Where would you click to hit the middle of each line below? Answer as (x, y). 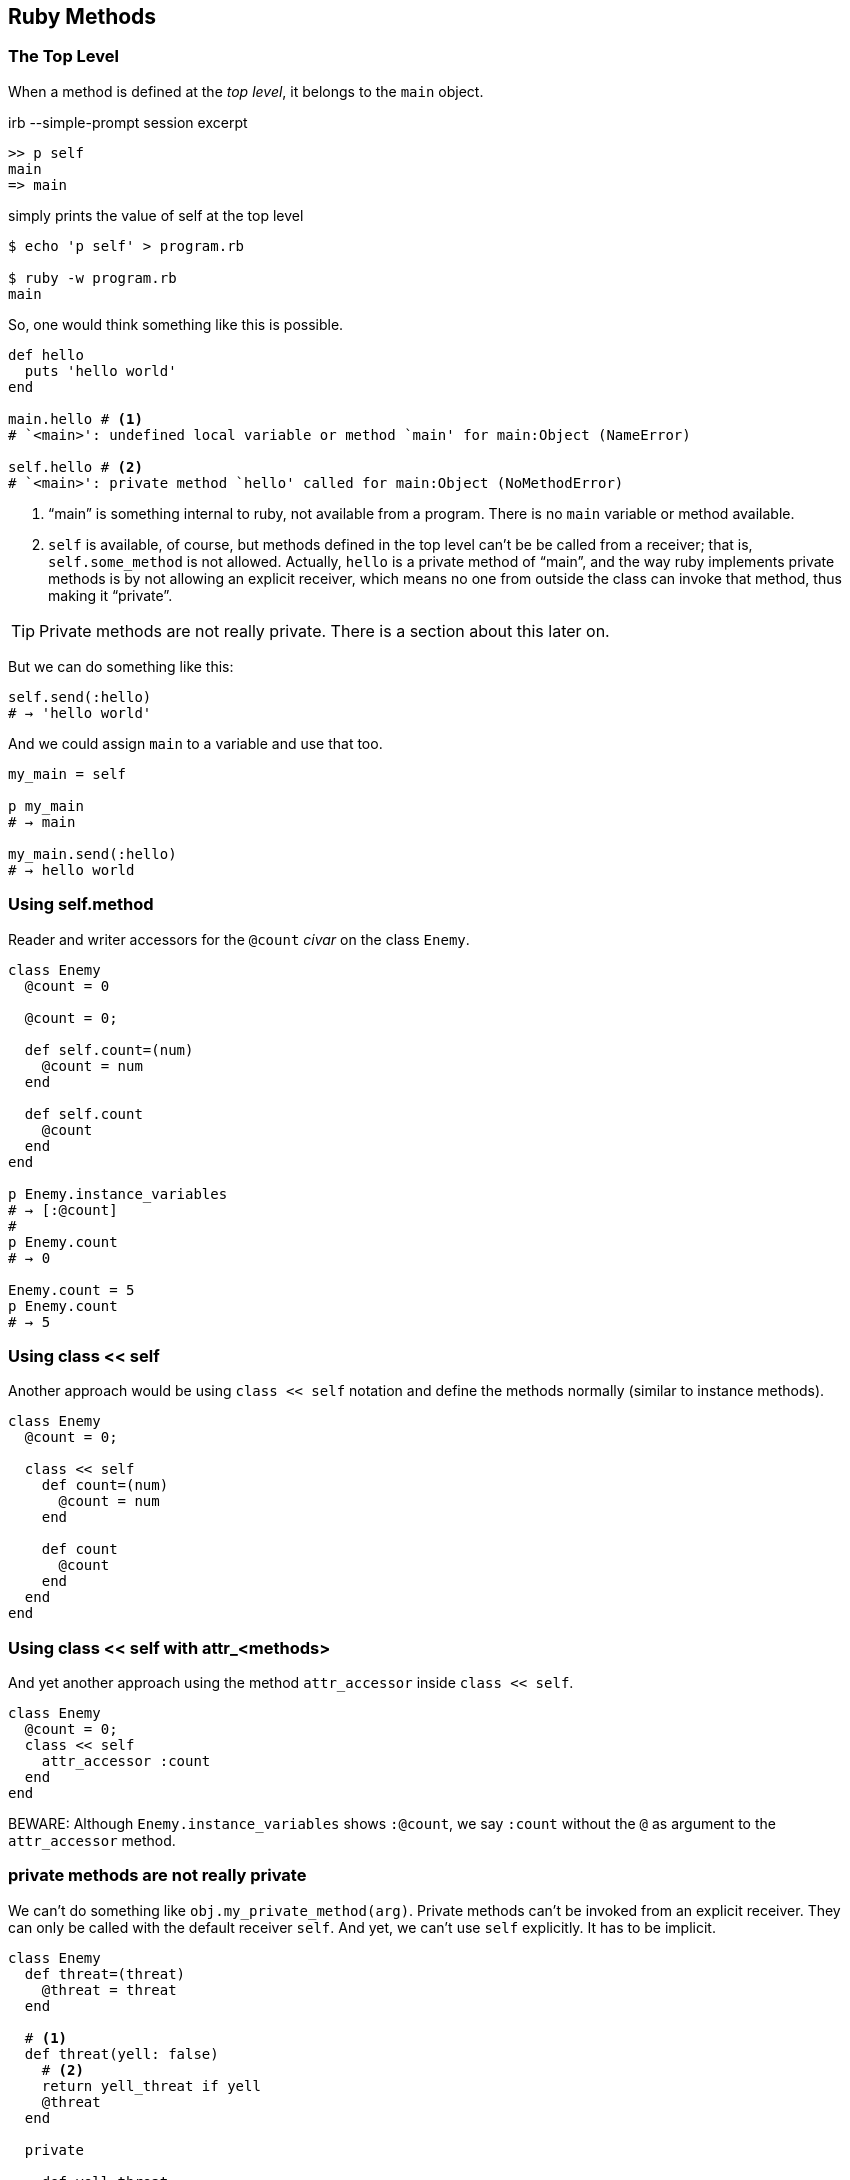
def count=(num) (105, 1485)
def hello (46, 354)
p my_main (46, 805)
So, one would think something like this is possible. (176, 324)
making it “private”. (110, 595)
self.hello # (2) (75, 466)
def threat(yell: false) (121, 2053)
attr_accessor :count (126, 1761)
